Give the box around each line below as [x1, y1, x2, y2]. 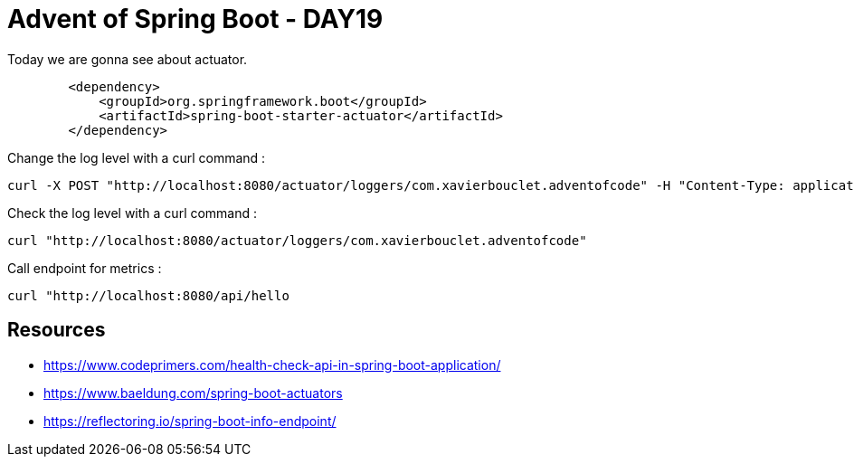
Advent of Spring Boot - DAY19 [7, 4, 384, 34]
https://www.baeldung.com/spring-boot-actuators [43, 384, 343, 401]
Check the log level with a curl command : [7, 204, 258, 221]
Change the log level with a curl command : [7, 149, 266, 166]
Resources [7, 318, 106, 342]
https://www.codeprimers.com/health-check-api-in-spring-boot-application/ [43, 356, 501, 373]
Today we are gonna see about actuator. [7, 51, 248, 67]
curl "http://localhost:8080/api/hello [7, 288, 289, 303]
